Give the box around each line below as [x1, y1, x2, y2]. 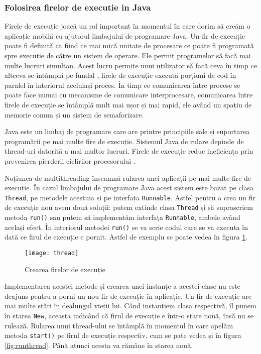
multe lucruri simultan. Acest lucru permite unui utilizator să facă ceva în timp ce [5, 60, 257, 70]
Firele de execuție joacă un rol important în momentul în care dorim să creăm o [5, 21, 250, 31]
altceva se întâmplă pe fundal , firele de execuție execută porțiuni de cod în [5, 70, 236, 80]
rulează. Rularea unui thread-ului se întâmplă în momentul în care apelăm [5, 320, 233, 330]
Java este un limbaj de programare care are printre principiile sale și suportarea [5, 126, 250, 137]
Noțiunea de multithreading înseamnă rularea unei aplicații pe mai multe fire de [5, 172, 251, 183]
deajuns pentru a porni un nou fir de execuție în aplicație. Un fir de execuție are [5, 290, 251, 301]
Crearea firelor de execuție [25, 264, 105, 274]
